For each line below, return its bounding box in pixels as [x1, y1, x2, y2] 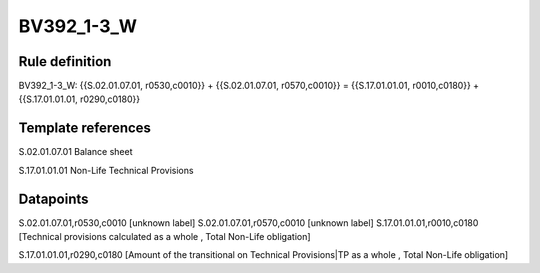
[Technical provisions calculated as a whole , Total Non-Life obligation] [18, 231, 311, 243]
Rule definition [18, 53, 112, 70]
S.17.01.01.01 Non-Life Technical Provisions [18, 164, 194, 176]
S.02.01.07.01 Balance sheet [18, 146, 133, 158]
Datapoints [18, 190, 89, 207]
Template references [18, 120, 152, 137]
